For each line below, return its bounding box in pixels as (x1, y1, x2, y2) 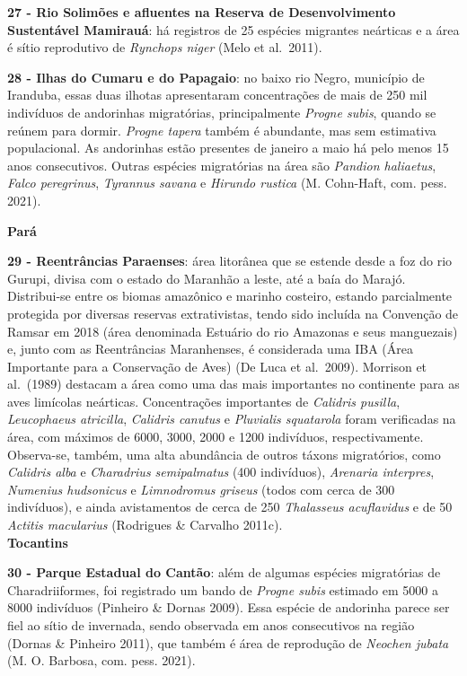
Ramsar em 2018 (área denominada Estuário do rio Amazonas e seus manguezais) (7, 321, 458, 340)
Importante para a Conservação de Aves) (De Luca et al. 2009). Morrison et (7, 356, 427, 375)
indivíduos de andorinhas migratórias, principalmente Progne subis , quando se (7, 102, 436, 121)
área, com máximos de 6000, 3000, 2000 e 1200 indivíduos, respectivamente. (7, 427, 424, 446)
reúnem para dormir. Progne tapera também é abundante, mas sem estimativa (7, 120, 436, 139)
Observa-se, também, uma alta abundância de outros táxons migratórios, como (7, 444, 441, 463)
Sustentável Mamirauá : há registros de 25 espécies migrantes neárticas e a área (7, 20, 460, 39)
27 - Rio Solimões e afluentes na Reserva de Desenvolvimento (7, 3, 396, 21)
